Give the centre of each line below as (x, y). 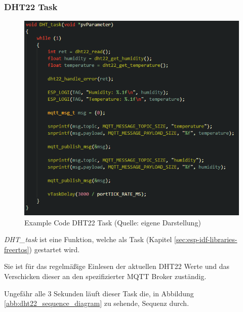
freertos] (17, 249)
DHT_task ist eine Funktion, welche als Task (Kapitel (88, 239)
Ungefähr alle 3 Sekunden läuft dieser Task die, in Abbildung (99, 293)
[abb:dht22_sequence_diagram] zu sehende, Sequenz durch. (97, 303)
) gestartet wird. (54, 249)
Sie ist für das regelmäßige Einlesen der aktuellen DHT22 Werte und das (117, 266)
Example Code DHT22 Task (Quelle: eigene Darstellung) (113, 222)
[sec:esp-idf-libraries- (206, 239)
